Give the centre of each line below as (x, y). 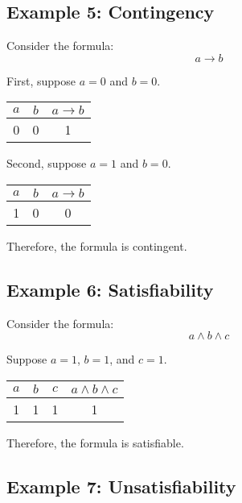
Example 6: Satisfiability (110, 289)
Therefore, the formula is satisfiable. (95, 442)
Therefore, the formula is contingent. (97, 245)
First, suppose (41, 80)
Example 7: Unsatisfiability (121, 486)
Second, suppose (47, 163)
